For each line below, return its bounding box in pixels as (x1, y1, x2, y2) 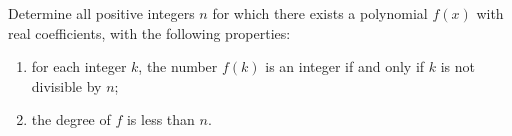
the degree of (31, 109, 111, 130)
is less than (126, 109, 195, 130)
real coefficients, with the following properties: (8, 22, 291, 43)
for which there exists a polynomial (212, 3, 428, 23)
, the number (138, 56, 218, 77)
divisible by (31, 75, 102, 96)
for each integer (31, 56, 127, 77)
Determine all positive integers (8, 3, 195, 23)
